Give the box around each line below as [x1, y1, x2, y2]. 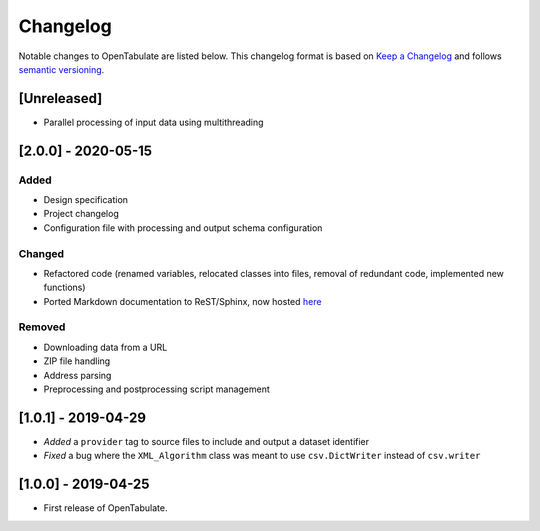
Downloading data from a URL [43, 341, 168, 353]
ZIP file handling [43, 355, 111, 367]
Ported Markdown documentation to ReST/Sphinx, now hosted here [43, 295, 322, 307]
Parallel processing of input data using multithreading [43, 116, 264, 128]
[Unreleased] [18, 90, 103, 107]
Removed [18, 320, 66, 334]
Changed [18, 246, 65, 260]
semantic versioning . [18, 63, 105, 75]
